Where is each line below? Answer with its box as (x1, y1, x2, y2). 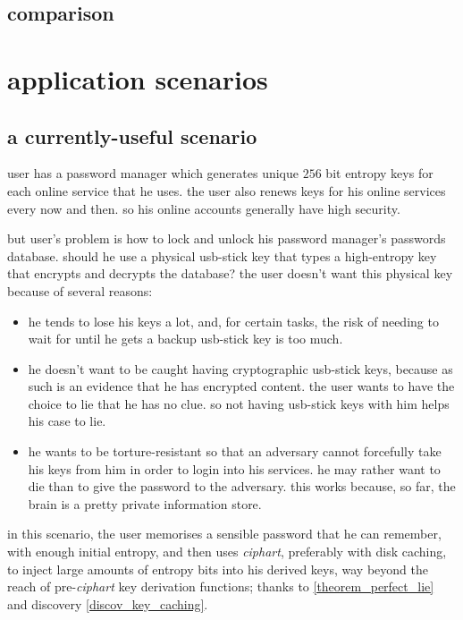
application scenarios (7, 60, 268, 97)
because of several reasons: (7, 281, 153, 300)
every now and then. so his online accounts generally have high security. (7, 199, 400, 217)
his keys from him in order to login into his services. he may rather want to (28, 459, 441, 478)
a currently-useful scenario (7, 122, 257, 149)
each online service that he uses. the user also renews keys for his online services (7, 181, 446, 200)
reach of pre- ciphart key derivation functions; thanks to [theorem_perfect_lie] (7, 577, 434, 596)
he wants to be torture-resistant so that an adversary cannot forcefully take (28, 442, 442, 461)
